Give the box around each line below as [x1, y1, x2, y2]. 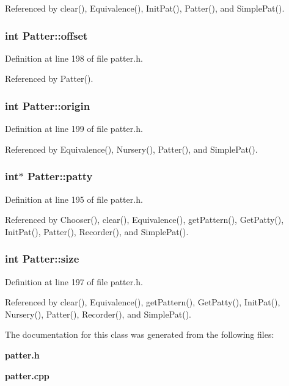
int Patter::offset [5, 27, 88, 43]
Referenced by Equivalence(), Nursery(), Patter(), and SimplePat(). [5, 142, 258, 155]
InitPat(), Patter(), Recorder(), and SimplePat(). [5, 225, 189, 238]
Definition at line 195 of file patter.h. [5, 192, 143, 205]
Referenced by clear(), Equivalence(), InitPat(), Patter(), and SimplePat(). [5, 2, 285, 14]
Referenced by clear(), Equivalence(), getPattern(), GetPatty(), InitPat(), [5, 296, 280, 308]
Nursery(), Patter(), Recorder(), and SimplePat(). [5, 307, 192, 320]
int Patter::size [5, 251, 79, 266]
